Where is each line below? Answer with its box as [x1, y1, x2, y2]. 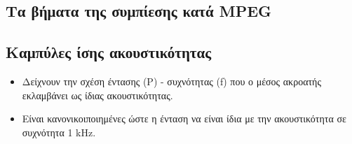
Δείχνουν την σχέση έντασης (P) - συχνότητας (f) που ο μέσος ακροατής [22, 73, 321, 88]
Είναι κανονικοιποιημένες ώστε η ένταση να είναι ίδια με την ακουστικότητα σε [22, 111, 346, 126]
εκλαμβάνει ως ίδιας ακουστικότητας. [22, 87, 173, 102]
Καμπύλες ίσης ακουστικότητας [6, 41, 212, 63]
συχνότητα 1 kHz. [22, 124, 96, 139]
